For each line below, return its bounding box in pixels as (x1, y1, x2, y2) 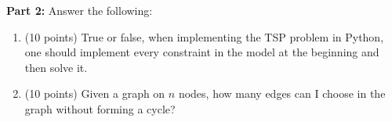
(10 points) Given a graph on (24, 85, 165, 102)
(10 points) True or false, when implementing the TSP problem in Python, (24, 28, 384, 45)
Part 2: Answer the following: (6, 2, 153, 18)
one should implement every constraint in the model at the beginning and (24, 44, 379, 60)
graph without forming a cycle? (24, 100, 176, 117)
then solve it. (24, 59, 88, 75)
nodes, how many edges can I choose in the (178, 85, 386, 102)
